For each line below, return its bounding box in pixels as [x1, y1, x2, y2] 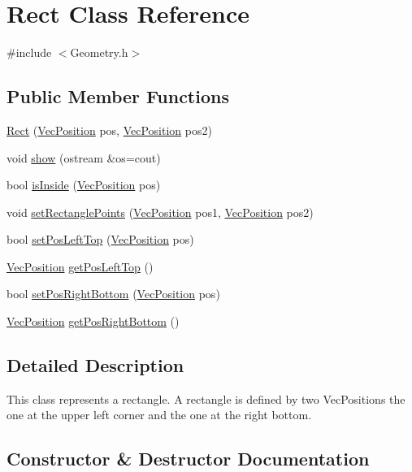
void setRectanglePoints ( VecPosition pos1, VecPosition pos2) [7, 203, 314, 220]
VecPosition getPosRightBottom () [7, 313, 180, 330]
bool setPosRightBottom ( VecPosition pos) [7, 285, 220, 302]
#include [7, 44, 52, 61]
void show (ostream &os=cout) [7, 149, 161, 166]
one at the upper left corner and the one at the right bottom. [7, 406, 312, 423]
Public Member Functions [7, 84, 229, 109]
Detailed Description [7, 353, 184, 378]
